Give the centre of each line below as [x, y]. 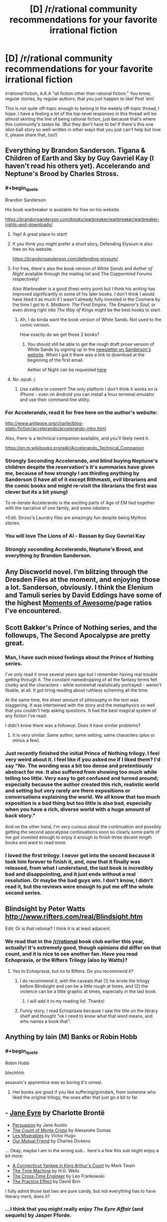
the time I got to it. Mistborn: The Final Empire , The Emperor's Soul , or [84, 305]
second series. [24, 893]
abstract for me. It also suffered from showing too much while [81, 772]
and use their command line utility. [55, 399]
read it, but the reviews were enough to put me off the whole [79, 887]
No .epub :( [24, 379]
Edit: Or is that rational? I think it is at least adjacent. [58, 928]
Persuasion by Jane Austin [40, 1125]
